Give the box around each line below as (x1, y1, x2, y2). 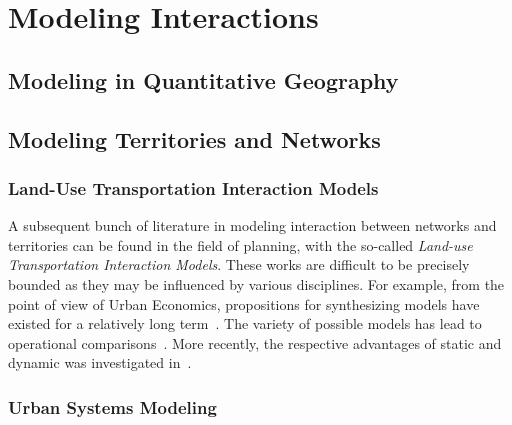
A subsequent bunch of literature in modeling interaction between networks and (8, 215, 497, 236)
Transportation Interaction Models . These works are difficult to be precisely (8, 254, 470, 275)
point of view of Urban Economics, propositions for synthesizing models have (8, 293, 480, 314)
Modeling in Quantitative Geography (8, 64, 399, 95)
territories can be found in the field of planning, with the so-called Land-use (8, 234, 473, 255)
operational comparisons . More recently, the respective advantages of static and (8, 332, 502, 353)
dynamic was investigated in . (8, 352, 192, 373)
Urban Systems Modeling (8, 394, 217, 419)
